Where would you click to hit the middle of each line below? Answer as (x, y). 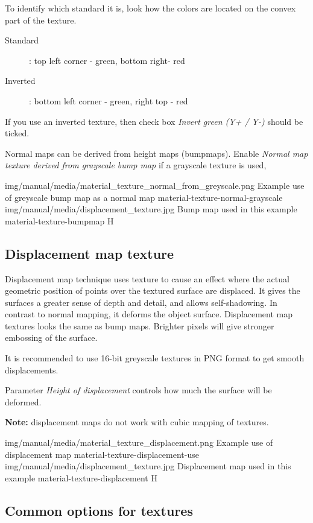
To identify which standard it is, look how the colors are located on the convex (150, 8)
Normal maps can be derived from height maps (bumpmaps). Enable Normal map (156, 153)
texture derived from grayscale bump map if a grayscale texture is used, (136, 165)
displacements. (32, 369)
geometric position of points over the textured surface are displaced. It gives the (153, 290)
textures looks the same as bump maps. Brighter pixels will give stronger (140, 325)
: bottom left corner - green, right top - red (109, 100)
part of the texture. (41, 20)
